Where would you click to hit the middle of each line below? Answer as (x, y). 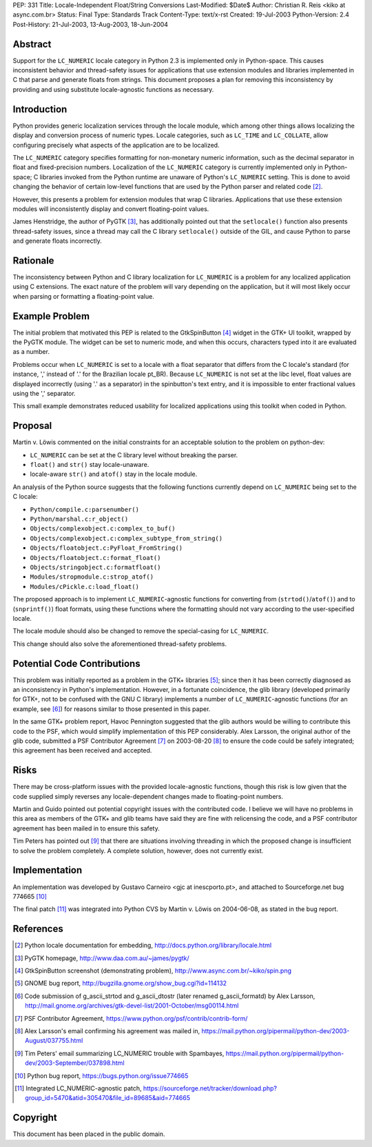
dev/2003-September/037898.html (75, 1063)
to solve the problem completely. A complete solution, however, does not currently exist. (138, 850)
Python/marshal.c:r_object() (79, 519)
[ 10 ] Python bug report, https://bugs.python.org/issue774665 (102, 1075)
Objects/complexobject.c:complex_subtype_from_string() (126, 538)
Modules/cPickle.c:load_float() (84, 587)
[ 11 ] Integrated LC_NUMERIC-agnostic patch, (78, 1088)
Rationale (33, 260)
